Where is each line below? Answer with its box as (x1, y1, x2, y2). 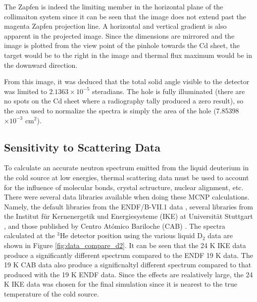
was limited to (4, 86, 47, 96)
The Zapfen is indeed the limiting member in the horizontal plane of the (4, 1, 223, 11)
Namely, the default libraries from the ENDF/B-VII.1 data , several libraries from (4, 201, 253, 211)
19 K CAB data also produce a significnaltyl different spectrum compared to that (4, 259, 252, 270)
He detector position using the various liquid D (60, 230, 203, 241)
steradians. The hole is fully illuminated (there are (92, 86, 245, 96)
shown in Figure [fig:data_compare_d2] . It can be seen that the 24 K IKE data (4, 240, 246, 251)
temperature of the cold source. (4, 289, 99, 299)
